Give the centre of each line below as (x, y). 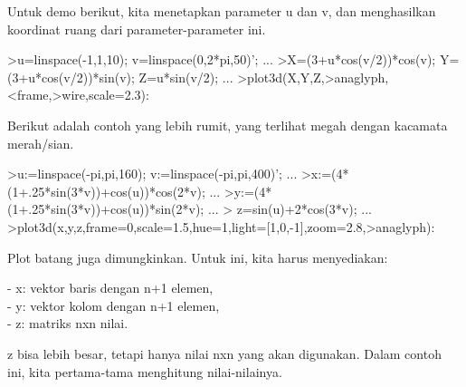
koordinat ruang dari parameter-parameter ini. (137, 29)
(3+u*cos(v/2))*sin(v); (71, 77)
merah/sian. (41, 143)
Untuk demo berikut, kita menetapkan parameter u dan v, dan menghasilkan (222, 11)
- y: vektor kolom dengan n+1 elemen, (114, 305)
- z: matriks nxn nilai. (68, 323)
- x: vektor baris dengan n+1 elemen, (110, 288)
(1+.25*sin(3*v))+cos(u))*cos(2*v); (106, 191)
